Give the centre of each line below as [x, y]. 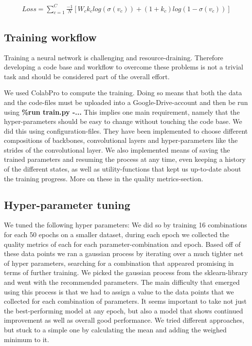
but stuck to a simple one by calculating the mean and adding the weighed [115, 329]
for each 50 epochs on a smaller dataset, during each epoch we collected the [117, 234]
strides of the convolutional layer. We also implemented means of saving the [117, 149]
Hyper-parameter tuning [67, 204]
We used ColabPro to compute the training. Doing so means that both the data [123, 93]
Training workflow [50, 37]
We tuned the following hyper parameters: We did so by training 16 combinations [126, 225]
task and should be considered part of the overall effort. [87, 76]
